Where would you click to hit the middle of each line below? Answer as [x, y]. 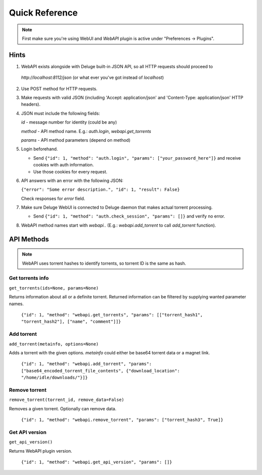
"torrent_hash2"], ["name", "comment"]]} [71, 322]
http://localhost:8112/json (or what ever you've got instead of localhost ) [93, 77]
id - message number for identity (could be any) [69, 122]
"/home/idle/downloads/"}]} [55, 378]
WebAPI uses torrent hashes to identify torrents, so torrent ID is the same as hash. [104, 263]
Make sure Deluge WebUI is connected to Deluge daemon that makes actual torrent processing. [117, 207]
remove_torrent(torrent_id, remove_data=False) [67, 400]
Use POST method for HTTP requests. [59, 89]
